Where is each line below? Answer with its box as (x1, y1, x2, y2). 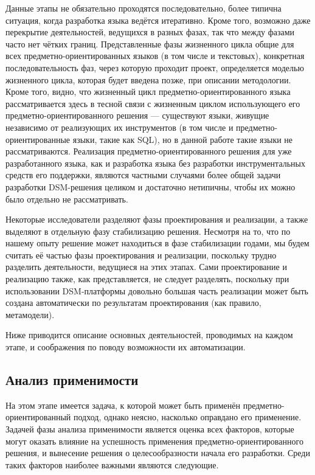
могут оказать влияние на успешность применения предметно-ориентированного (5, 434, 303, 447)
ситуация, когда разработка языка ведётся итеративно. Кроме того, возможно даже (5, 13, 311, 26)
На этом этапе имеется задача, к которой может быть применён (5, 398, 240, 411)
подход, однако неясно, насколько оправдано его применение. (73, 411, 302, 423)
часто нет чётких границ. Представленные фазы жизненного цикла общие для (5, 37, 294, 50)
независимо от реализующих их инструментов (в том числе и (5, 120, 234, 133)
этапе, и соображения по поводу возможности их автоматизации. (5, 341, 246, 353)
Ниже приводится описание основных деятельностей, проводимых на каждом (5, 328, 293, 341)
